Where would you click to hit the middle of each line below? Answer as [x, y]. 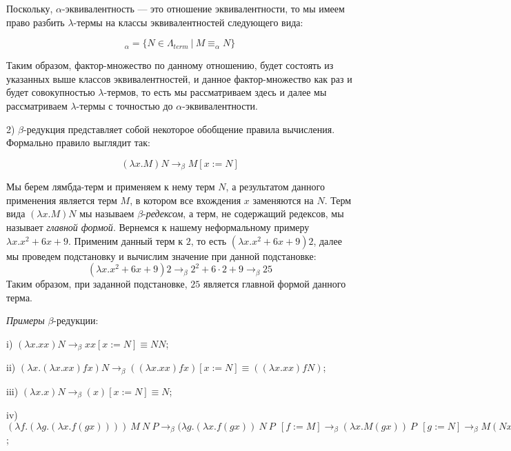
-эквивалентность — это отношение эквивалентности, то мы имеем [203, 8]
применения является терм [62, 200]
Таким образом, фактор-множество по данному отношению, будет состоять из [170, 65]
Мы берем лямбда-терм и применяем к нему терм [111, 187]
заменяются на [283, 200]
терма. [19, 297]
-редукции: [76, 320]
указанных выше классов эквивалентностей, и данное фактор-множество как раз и [179, 78]
